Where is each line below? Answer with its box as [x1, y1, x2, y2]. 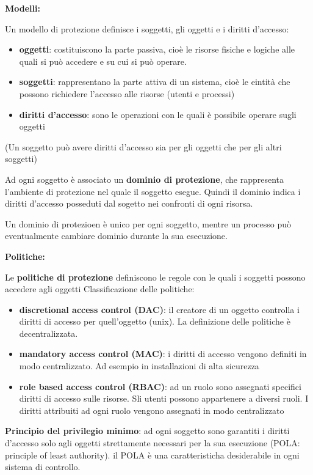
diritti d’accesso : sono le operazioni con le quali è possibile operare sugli [19, 108, 297, 120]
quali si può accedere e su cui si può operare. [19, 54, 187, 67]
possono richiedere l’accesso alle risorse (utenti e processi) [19, 87, 235, 100]
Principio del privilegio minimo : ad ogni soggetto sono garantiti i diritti [5, 424, 290, 437]
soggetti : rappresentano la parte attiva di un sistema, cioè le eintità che [19, 75, 290, 88]
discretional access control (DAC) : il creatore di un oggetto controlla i [19, 303, 300, 315]
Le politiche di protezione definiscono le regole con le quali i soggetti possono [5, 270, 306, 283]
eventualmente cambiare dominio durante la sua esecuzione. [5, 229, 228, 242]
